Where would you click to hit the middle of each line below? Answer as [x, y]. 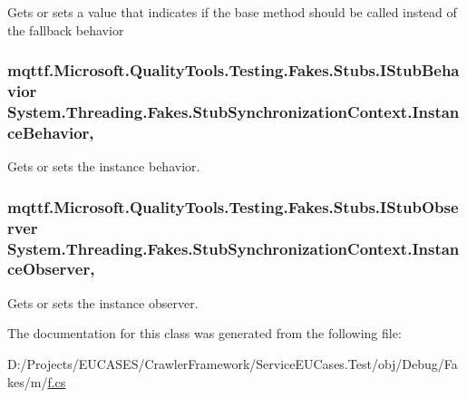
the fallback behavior [66, 29]
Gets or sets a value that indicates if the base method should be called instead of [232, 12]
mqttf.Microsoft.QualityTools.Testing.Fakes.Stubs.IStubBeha [233, 70]
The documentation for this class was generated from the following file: [204, 333]
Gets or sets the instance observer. [103, 302]
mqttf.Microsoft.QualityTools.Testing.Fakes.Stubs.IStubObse [233, 206]
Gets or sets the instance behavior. [104, 166]
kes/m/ [28, 381]
